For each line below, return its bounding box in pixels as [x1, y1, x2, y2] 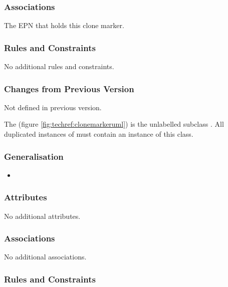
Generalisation [4, 150, 64, 162]
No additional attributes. [4, 210, 81, 221]
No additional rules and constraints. [4, 61, 114, 72]
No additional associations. [4, 251, 87, 262]
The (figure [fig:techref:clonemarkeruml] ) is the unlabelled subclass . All [4, 119, 224, 129]
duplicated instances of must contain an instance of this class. [4, 129, 193, 139]
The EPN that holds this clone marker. [4, 20, 124, 31]
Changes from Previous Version [4, 82, 134, 95]
